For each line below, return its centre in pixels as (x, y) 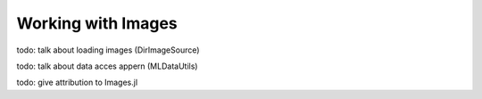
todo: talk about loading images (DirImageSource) (108, 50)
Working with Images (97, 23)
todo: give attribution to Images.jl (77, 82)
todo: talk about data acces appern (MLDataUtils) (107, 66)
